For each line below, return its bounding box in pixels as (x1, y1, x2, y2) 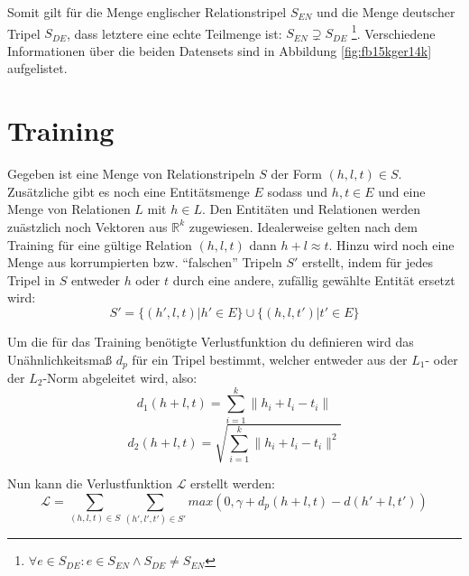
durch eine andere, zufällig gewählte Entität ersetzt (172, 270, 455, 289)
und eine (378, 181, 426, 200)
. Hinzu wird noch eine (328, 235, 455, 254)
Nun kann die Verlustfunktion (7, 474, 172, 493)
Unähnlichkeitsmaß (7, 349, 112, 368)
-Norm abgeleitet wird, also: (42, 367, 198, 386)
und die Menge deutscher (317, 3, 455, 21)
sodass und (267, 181, 328, 200)
